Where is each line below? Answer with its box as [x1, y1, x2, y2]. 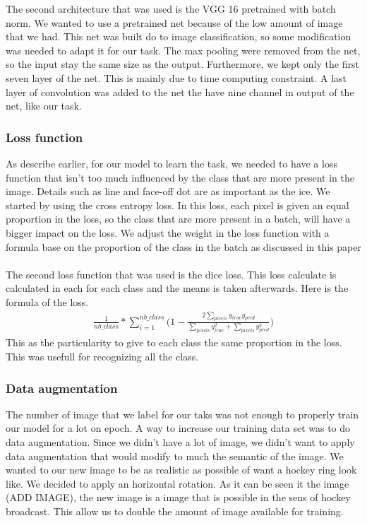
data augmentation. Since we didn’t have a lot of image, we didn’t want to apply [6, 435, 355, 449]
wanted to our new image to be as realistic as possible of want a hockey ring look [6, 462, 357, 477]
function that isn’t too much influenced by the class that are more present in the [6, 170, 354, 184]
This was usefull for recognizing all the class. [6, 349, 199, 364]
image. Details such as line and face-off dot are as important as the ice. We [6, 184, 330, 199]
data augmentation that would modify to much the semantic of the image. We [6, 448, 344, 463]
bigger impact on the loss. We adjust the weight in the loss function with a [6, 225, 330, 240]
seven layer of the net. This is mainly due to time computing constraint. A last [6, 70, 347, 85]
